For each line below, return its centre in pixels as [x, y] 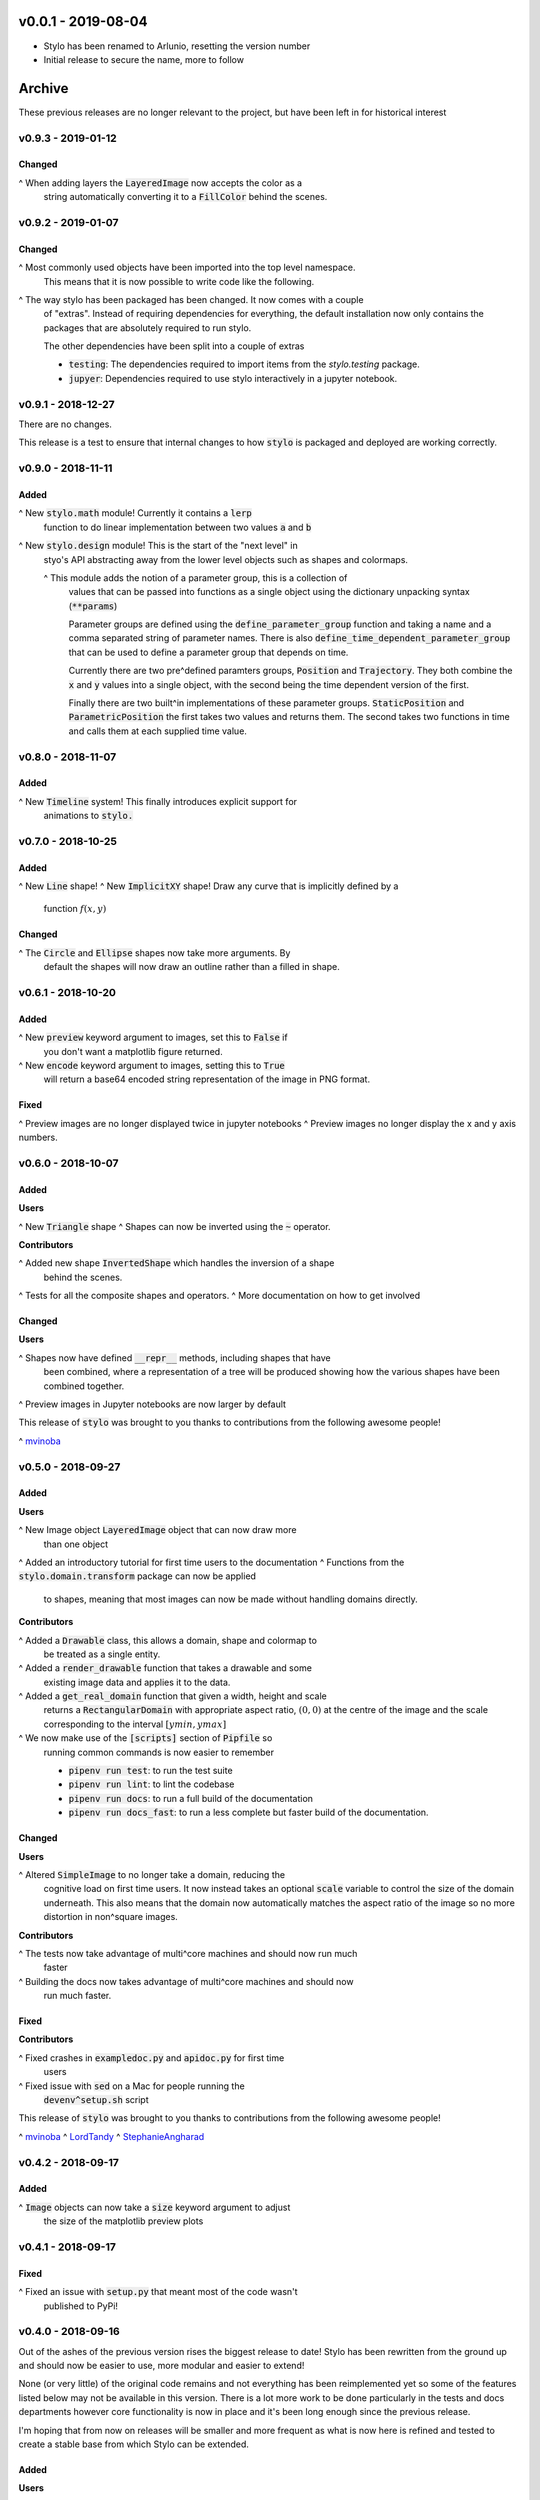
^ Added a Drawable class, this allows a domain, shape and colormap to [167, 1640]
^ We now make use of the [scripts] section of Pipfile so [145, 1738]
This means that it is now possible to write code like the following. [179, 281]
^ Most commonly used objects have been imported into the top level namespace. [187, 267]
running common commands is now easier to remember [159, 1752]
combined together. [84, 1386]
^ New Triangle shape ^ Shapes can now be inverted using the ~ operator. [174, 1226]
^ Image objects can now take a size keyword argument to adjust [154, 2207]
